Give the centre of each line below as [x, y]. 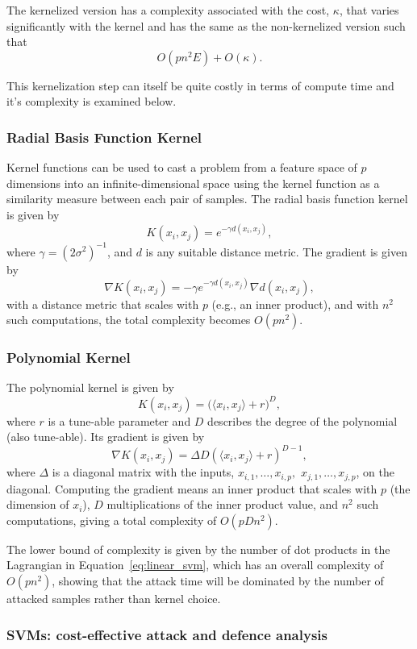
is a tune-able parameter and [119, 420]
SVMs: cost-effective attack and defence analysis [167, 634]
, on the [375, 472]
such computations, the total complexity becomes [129, 320]
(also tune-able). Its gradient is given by [106, 437]
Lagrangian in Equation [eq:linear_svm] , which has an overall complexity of [195, 565]
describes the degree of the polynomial [302, 420]
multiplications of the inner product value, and [223, 504]
